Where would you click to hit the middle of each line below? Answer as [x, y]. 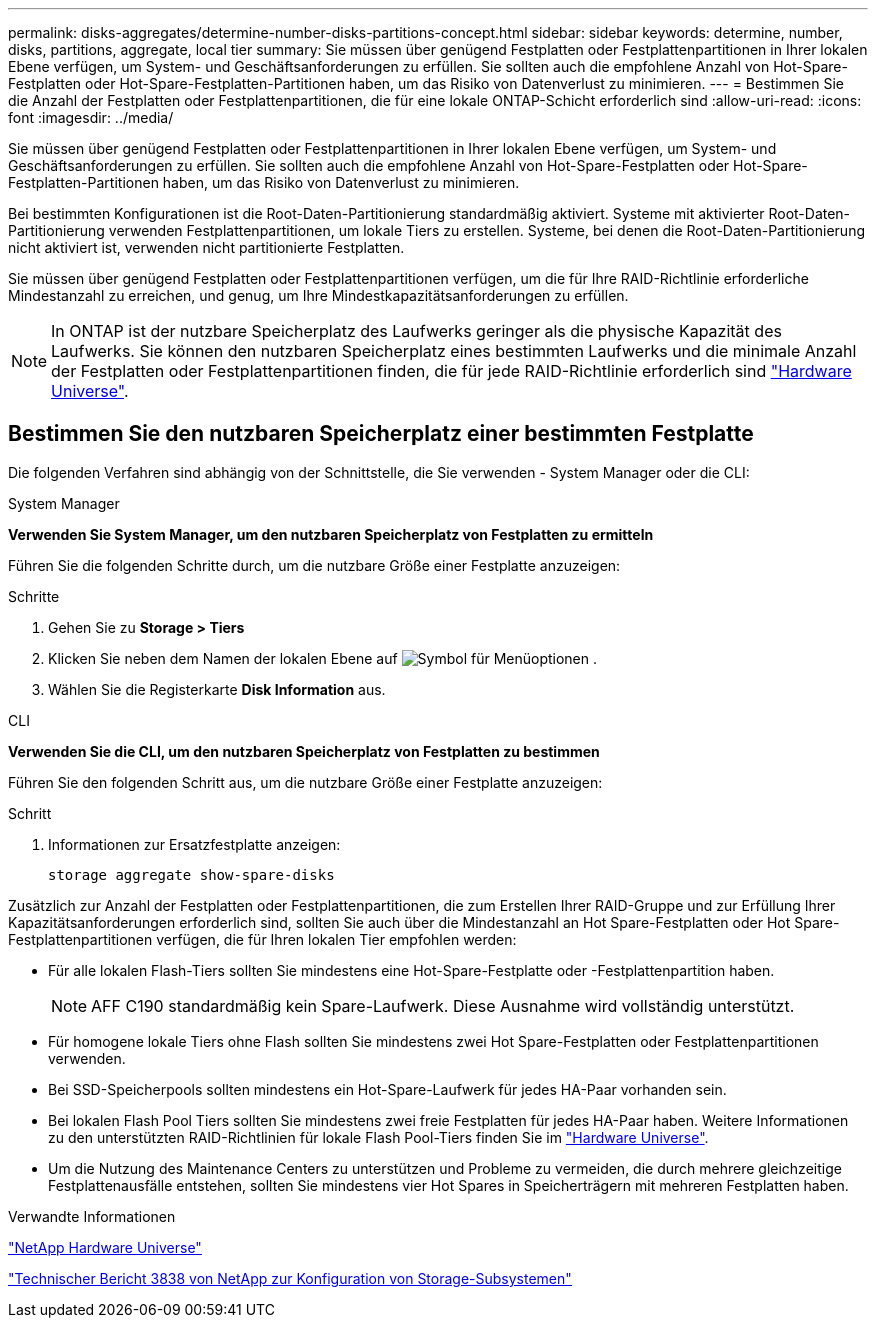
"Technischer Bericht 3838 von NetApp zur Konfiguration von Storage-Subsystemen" [290, 1278]
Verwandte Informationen [92, 1216]
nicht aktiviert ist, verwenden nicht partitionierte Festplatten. [206, 247]
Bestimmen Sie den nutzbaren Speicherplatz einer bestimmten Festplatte [381, 434]
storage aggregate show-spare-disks [191, 874]
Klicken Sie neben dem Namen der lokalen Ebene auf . [323, 658]
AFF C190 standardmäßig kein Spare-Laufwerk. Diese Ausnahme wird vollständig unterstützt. [443, 1005]
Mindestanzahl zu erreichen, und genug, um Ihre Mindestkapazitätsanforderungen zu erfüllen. [318, 295]
